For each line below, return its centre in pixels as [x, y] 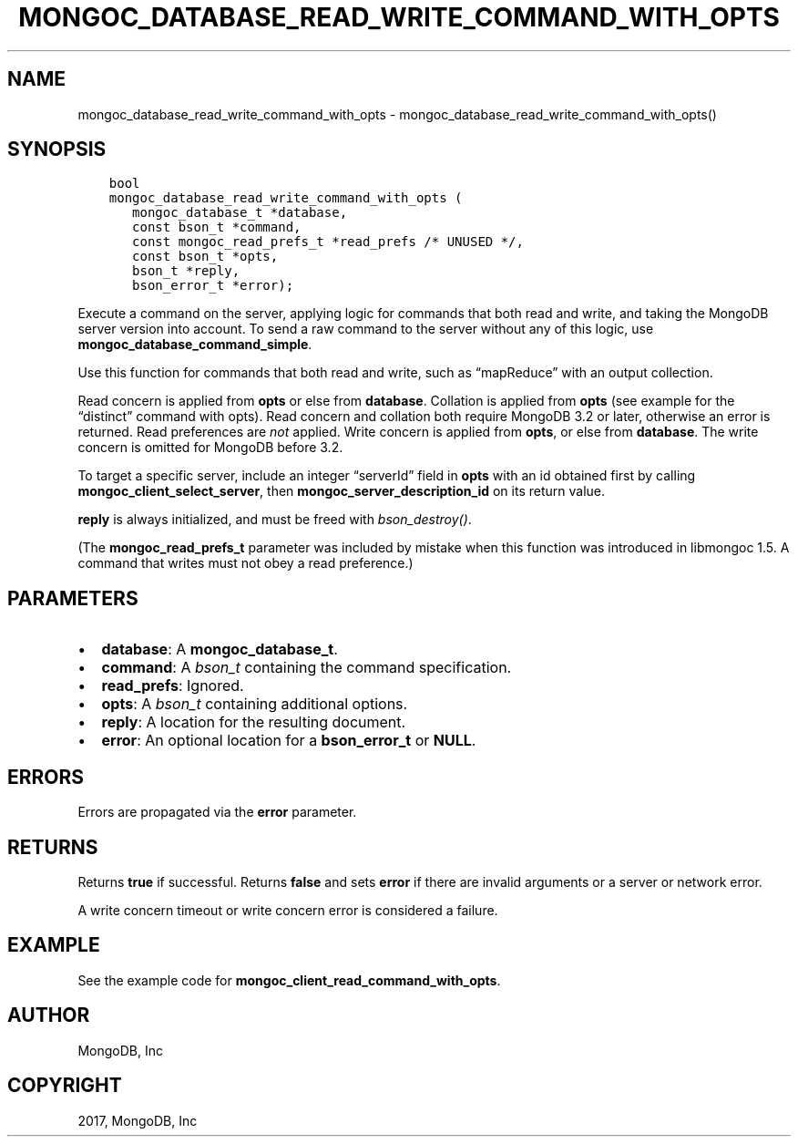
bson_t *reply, [186, 271]
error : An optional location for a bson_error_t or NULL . [289, 741]
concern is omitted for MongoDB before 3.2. [210, 448]
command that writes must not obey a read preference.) [246, 563]
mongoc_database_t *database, [240, 213]
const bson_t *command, [217, 227]
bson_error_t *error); [213, 286]
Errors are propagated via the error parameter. [217, 812]
